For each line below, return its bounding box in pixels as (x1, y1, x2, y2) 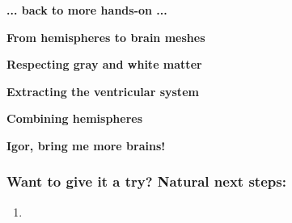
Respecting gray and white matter (6, 56, 202, 73)
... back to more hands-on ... (6, 2, 167, 18)
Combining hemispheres (6, 110, 143, 127)
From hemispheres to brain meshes (6, 28, 205, 45)
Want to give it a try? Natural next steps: (6, 171, 286, 191)
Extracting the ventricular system (6, 82, 199, 99)
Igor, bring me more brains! (6, 137, 166, 154)
